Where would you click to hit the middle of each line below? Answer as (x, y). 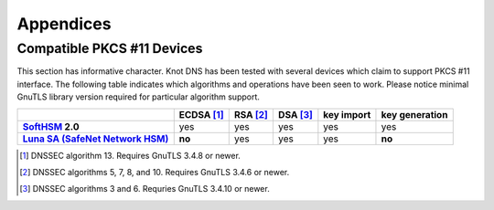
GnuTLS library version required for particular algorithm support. (139, 97)
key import (347, 114)
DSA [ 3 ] (295, 114)
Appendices (64, 24)
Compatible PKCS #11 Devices (110, 48)
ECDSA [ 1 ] (201, 114)
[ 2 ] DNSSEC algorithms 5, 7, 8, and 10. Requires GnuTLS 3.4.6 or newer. (155, 172)
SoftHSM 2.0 (51, 126)
